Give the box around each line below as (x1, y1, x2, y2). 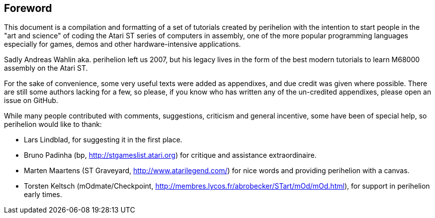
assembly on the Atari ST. (4, 64, 88, 73)
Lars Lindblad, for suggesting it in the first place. (24, 135, 182, 144)
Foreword (4, 2, 52, 14)
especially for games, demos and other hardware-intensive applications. (4, 40, 241, 49)
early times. (24, 190, 62, 199)
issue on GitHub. (4, 96, 58, 105)
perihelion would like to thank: (4, 120, 102, 129)
